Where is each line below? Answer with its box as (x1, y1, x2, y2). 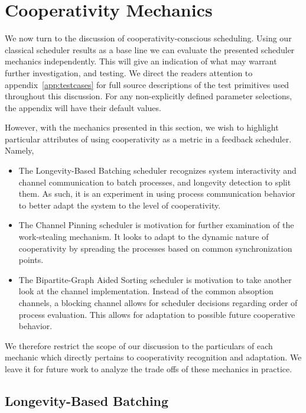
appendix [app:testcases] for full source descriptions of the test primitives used (5, 78, 289, 90)
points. (18, 253, 44, 266)
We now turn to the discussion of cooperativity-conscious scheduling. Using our (5, 32, 292, 44)
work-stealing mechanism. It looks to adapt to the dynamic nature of (18, 230, 269, 243)
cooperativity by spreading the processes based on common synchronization (18, 242, 292, 254)
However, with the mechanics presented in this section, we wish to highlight (5, 121, 279, 134)
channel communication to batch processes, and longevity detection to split (18, 175, 291, 188)
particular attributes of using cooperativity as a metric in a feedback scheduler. (5, 132, 292, 145)
